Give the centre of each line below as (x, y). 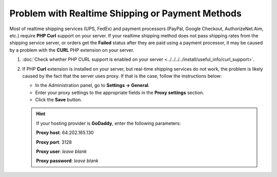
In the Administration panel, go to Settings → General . (92, 85)
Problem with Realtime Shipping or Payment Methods (126, 13)
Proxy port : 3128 (54, 142)
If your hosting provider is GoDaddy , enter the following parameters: (108, 123)
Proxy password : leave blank (67, 161)
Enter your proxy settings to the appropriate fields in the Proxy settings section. (120, 93)
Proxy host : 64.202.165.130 (65, 132)
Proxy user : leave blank (62, 151)
